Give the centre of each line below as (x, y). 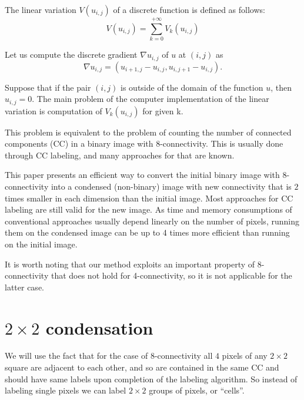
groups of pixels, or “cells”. (197, 390)
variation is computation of (54, 110)
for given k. (163, 110)
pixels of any (245, 356)
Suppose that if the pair (48, 87)
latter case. (24, 287)
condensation (99, 327)
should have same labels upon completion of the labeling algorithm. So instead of (151, 378)
